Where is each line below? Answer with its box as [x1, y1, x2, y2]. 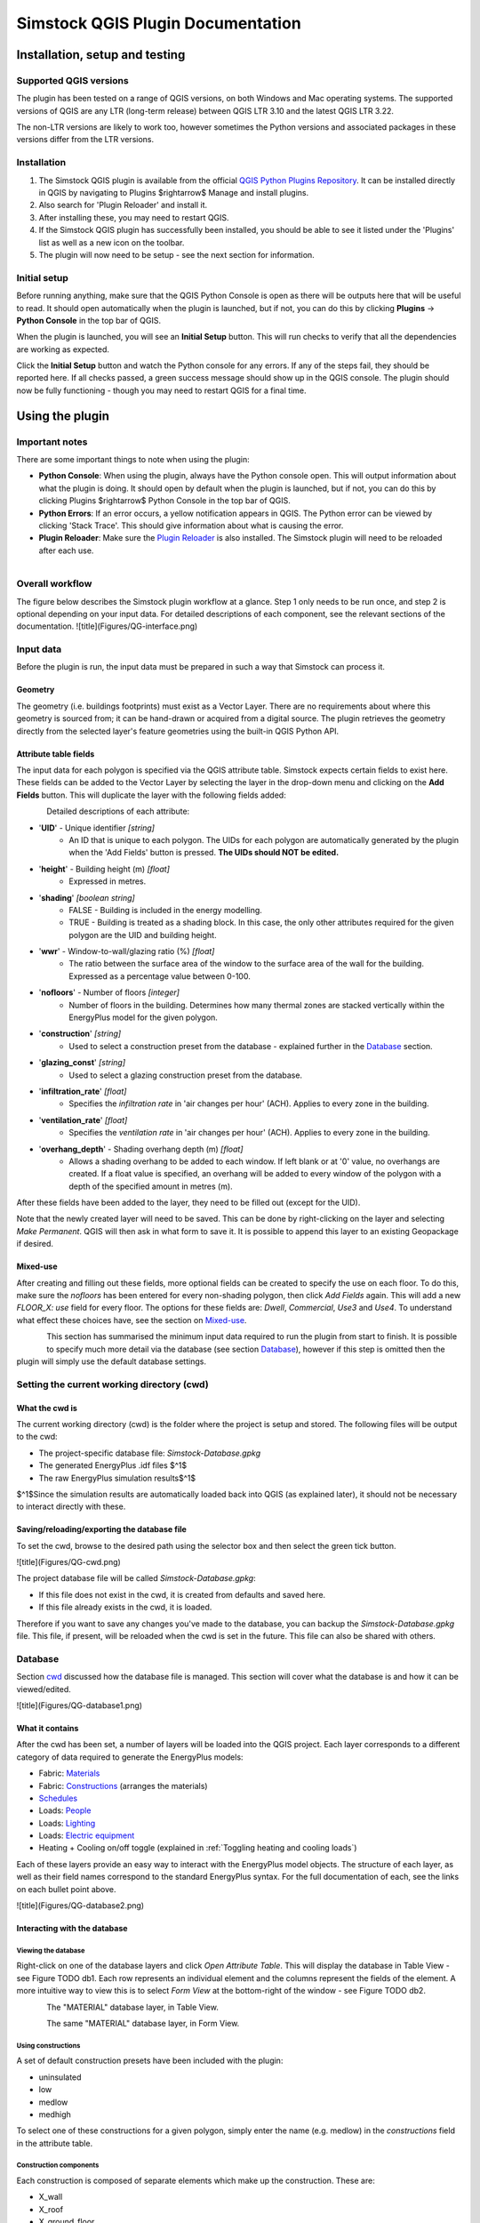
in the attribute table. [16, 2138, 93, 2148]
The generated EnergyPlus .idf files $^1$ [38, 1460, 188, 1471]
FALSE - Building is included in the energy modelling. [68, 904, 262, 915]
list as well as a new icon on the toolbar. [38, 237, 185, 248]
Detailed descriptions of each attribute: [46, 806, 190, 817]
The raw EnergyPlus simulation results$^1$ [38, 1473, 196, 1483]
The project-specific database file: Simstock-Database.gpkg [38, 1448, 261, 1458]
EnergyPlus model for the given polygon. [68, 1012, 218, 1023]
